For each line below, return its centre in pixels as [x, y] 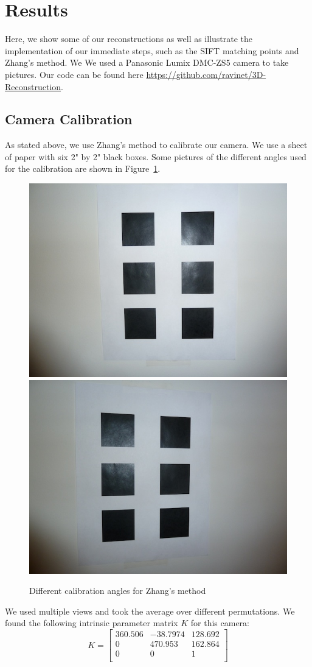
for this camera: [220, 623]
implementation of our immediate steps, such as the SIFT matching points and [152, 50]
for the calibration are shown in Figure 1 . [83, 168]
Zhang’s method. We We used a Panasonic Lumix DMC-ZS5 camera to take [147, 62]
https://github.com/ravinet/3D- [206, 74]
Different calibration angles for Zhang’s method [118, 591]
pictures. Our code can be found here [74, 74]
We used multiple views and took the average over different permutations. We [150, 611]
